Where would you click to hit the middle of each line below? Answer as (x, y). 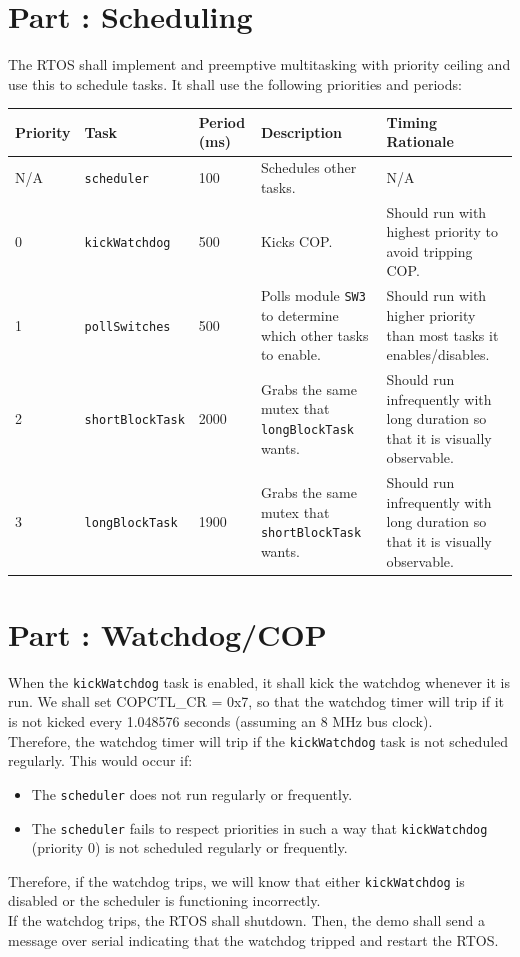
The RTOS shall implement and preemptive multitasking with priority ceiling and (259, 64)
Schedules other (308, 167)
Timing (412, 121)
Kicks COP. (296, 241)
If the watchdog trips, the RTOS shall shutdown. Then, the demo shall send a (247, 920)
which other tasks (314, 334)
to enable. (290, 354)
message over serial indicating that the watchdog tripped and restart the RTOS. (253, 939)
